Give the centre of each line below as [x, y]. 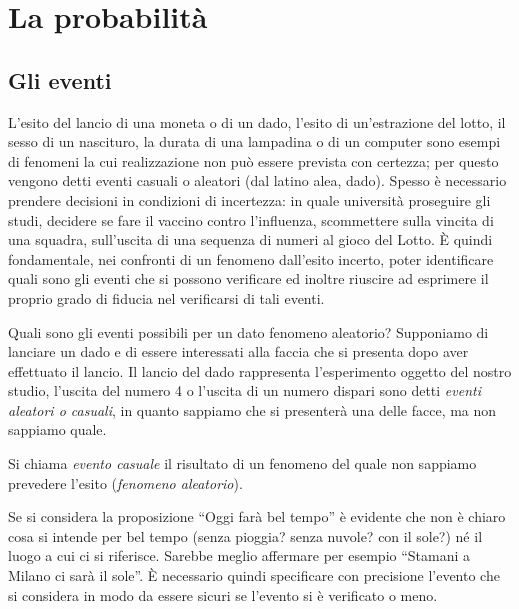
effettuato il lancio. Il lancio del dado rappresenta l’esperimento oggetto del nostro [260, 370]
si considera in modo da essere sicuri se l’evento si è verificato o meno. [223, 594]
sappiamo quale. [57, 429]
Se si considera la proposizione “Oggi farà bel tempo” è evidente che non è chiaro [257, 516]
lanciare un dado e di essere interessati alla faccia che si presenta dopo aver [238, 351]
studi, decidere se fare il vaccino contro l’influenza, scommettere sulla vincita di [251, 219]
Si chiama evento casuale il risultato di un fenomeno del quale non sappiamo [242, 463]
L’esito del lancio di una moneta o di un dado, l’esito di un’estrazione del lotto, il [257, 121]
